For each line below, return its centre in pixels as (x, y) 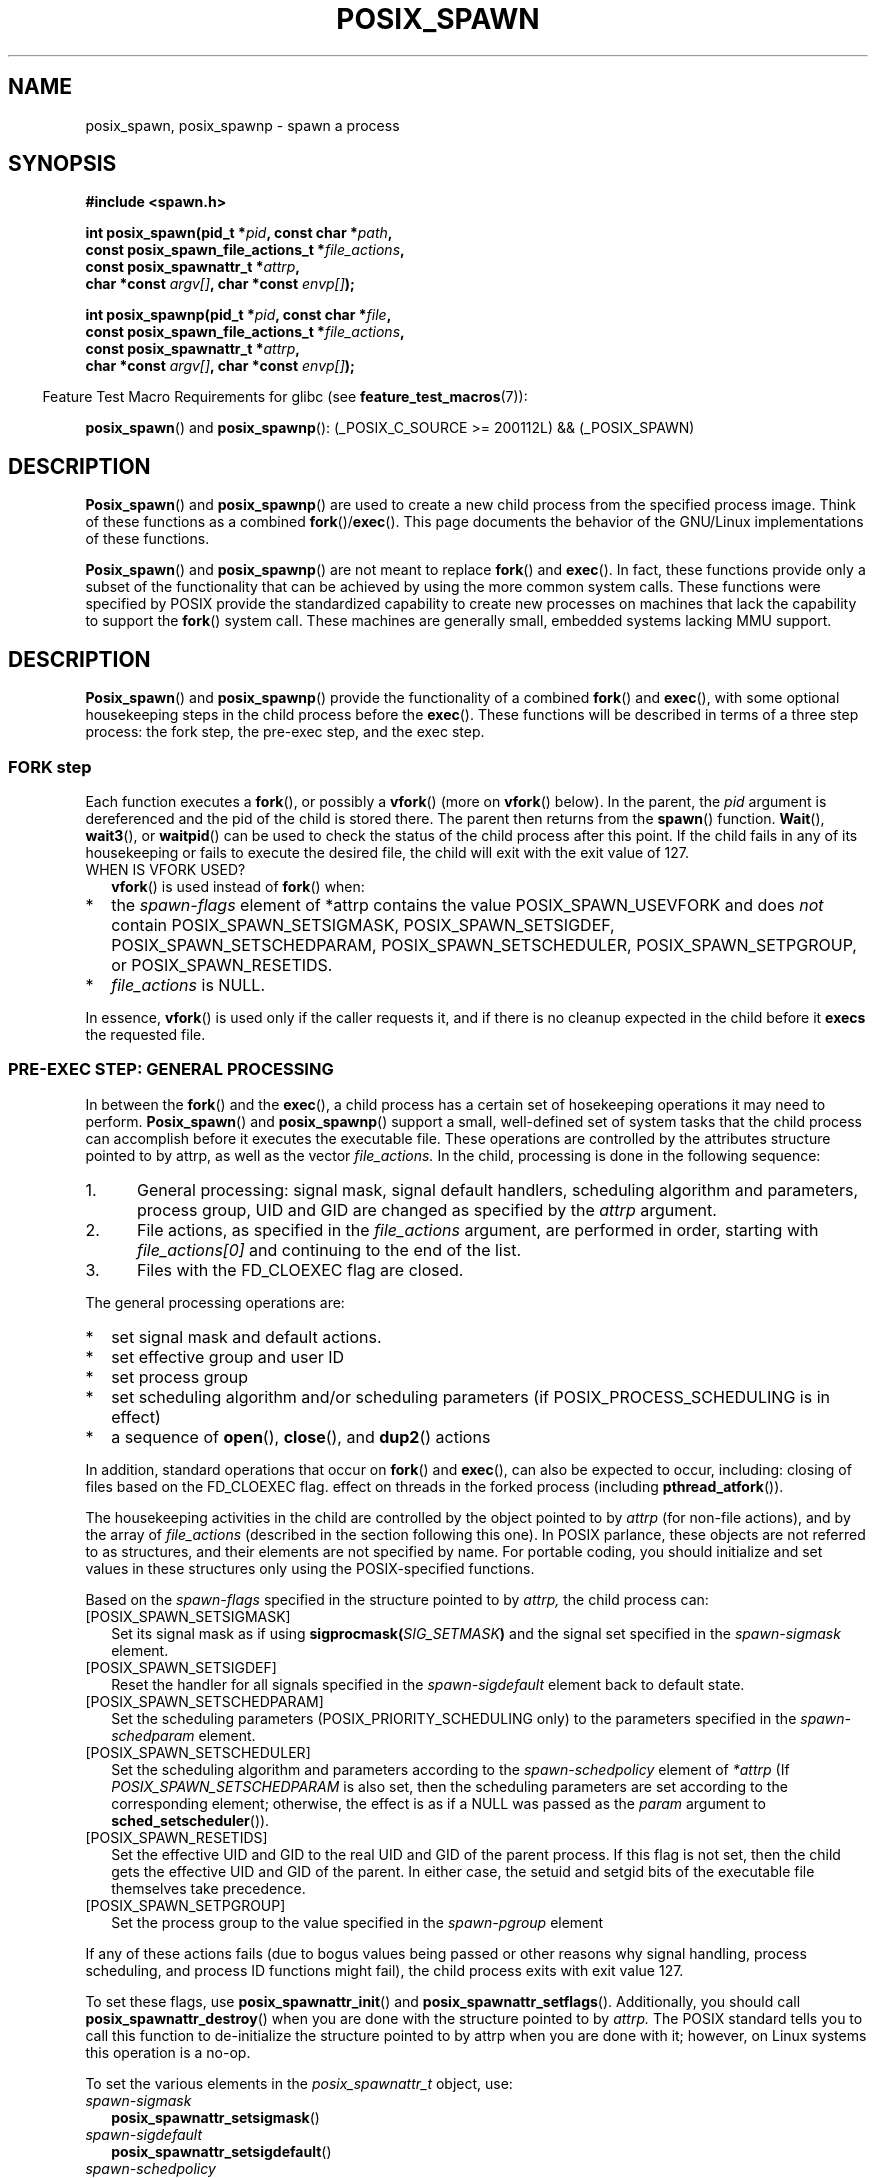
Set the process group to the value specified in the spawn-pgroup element (357, 1922)
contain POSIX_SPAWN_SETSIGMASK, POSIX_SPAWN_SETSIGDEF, (363, 924)
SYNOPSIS (62, 164)
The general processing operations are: (215, 1302)
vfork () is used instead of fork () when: (238, 886)
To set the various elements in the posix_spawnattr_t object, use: (299, 2083)
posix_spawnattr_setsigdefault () (221, 2151)
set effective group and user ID (228, 1356)
